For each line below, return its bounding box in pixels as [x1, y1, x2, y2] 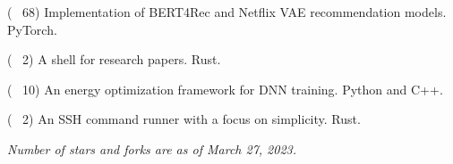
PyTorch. [7, 20, 57, 38]
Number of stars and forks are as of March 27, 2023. [7, 139, 297, 158]
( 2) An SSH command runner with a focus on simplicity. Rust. [7, 110, 361, 128]
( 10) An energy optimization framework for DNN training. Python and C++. [7, 79, 443, 98]
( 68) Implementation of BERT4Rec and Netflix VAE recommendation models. [7, 3, 447, 20]
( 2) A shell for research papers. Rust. [7, 50, 221, 69]
